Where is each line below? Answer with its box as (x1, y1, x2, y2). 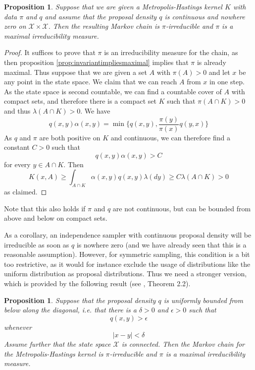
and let (208, 66, 230, 77)
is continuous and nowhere (164, 11, 245, 21)
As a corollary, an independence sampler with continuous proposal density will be (4, 229, 252, 240)
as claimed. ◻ (4, 186, 47, 197)
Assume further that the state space (4, 339, 111, 349)
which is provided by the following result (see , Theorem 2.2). (4, 278, 191, 288)
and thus (4, 105, 31, 116)
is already (197, 57, 226, 67)
